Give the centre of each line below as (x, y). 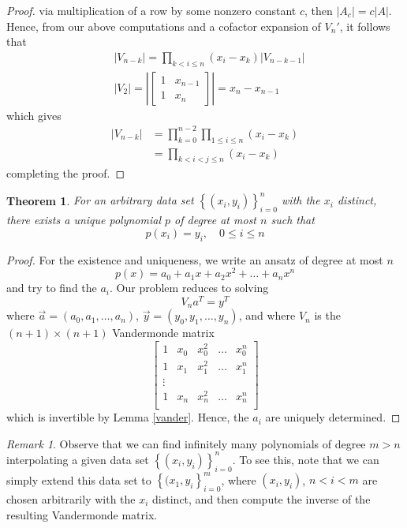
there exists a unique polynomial (84, 220)
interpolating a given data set (78, 459)
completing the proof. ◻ (66, 173)
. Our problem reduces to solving (189, 288)
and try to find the (52, 288)
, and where (267, 315)
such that (293, 220)
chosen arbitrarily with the (71, 499)
